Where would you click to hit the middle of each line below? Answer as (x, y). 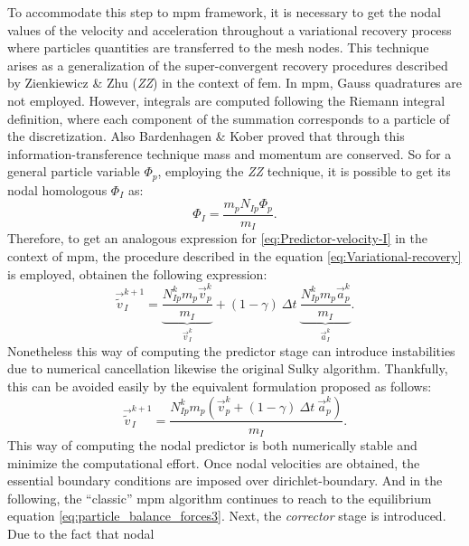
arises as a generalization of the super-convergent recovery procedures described (228, 65)
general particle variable (74, 171)
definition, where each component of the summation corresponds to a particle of (229, 118)
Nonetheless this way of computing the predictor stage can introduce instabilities (231, 350)
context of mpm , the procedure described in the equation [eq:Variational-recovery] (234, 255)
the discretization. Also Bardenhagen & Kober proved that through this (206, 136)
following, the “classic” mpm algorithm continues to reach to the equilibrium (220, 498)
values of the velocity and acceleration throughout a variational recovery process (230, 29)
